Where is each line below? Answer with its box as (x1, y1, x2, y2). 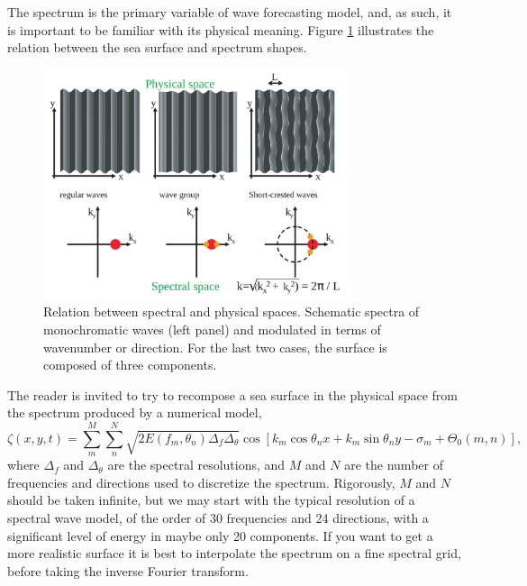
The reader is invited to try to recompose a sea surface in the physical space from (7, 385, 458, 404)
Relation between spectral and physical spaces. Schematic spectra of (43, 302, 420, 321)
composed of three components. (43, 355, 217, 374)
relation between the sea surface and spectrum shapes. (7, 38, 307, 57)
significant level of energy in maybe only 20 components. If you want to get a (7, 526, 433, 545)
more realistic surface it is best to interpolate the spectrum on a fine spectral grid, (7, 544, 461, 563)
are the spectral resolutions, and (107, 455, 286, 474)
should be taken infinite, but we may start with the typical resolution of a (7, 490, 415, 509)
